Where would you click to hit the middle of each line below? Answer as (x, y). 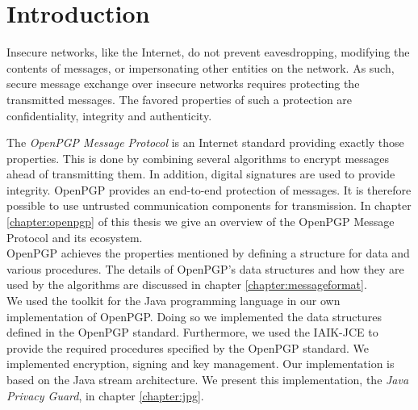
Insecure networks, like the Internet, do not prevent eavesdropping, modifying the (208, 52)
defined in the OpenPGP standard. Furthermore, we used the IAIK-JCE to (192, 332)
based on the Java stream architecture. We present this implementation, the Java (208, 379)
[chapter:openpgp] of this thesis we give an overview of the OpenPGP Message (201, 222)
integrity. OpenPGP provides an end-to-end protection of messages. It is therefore (209, 189)
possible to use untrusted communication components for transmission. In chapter (209, 205)
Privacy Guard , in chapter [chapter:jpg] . (105, 395)
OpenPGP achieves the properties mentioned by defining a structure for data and (208, 253)
